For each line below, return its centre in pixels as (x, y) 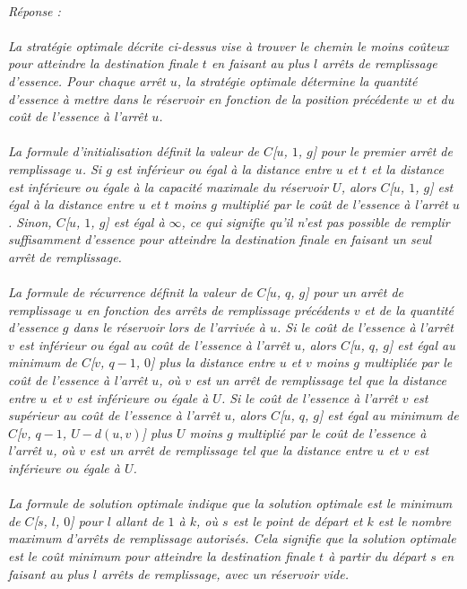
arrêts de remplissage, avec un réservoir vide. (225, 573)
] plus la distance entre (213, 362)
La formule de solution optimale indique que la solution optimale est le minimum (230, 503)
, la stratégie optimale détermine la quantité (297, 80)
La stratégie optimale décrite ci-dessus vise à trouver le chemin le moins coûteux (229, 45)
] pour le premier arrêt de (382, 151)
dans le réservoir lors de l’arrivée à (169, 327)
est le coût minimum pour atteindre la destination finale (162, 556)
